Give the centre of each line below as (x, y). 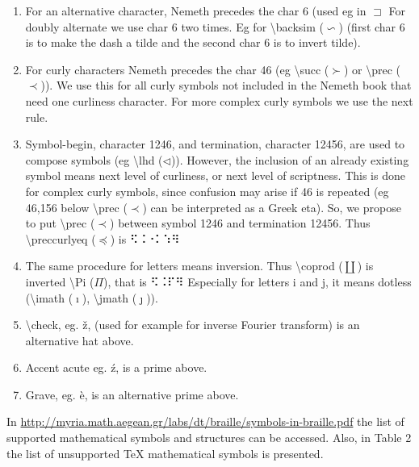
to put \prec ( (60, 223)
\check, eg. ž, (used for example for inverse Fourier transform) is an (193, 325)
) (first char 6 (372, 26)
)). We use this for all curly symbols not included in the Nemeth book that (226, 85)
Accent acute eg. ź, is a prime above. (116, 367)
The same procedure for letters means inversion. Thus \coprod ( (184, 266)
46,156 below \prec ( (76, 207)
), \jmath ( (109, 297)
